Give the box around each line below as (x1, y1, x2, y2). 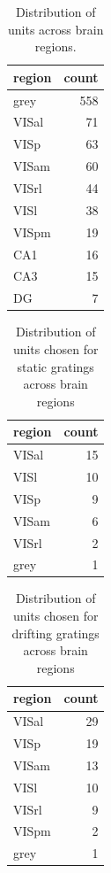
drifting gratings (11, 623, 100, 642)
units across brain (8, 19, 104, 38)
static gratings (17, 357, 94, 375)
